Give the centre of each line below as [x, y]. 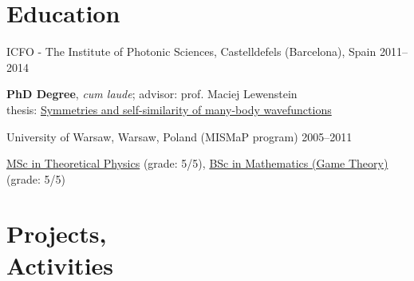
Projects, [57, 234]
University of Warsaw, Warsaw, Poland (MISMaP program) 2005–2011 [179, 136]
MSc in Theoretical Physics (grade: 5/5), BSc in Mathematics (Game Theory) [197, 163]
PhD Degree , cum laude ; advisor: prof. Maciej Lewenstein [152, 94]
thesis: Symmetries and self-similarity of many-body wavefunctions [169, 109]
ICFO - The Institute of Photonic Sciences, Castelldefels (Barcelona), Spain [191, 51]
